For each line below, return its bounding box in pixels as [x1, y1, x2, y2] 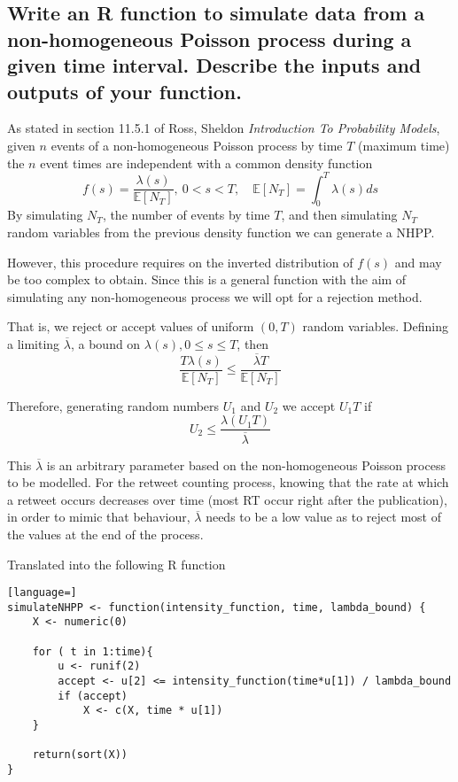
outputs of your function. [7, 77, 242, 105]
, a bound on [70, 335, 141, 353]
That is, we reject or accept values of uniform [7, 317, 254, 336]
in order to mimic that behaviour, [7, 507, 190, 526]
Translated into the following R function [7, 554, 226, 573]
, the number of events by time [102, 205, 270, 224]
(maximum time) [358, 135, 450, 154]
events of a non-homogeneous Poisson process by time [50, 135, 343, 154]
